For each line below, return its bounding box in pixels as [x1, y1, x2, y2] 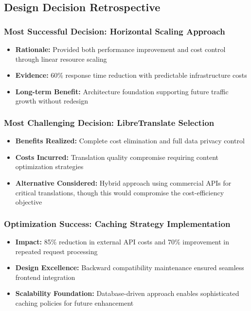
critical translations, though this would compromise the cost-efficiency [15, 187, 224, 197]
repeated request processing [15, 246, 98, 256]
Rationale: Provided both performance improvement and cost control [15, 44, 226, 54]
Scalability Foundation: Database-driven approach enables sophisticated [15, 288, 239, 298]
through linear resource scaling [15, 53, 107, 64]
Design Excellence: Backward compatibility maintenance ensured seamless [15, 262, 244, 273]
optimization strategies [15, 161, 84, 172]
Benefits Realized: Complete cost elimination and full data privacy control [15, 136, 245, 146]
